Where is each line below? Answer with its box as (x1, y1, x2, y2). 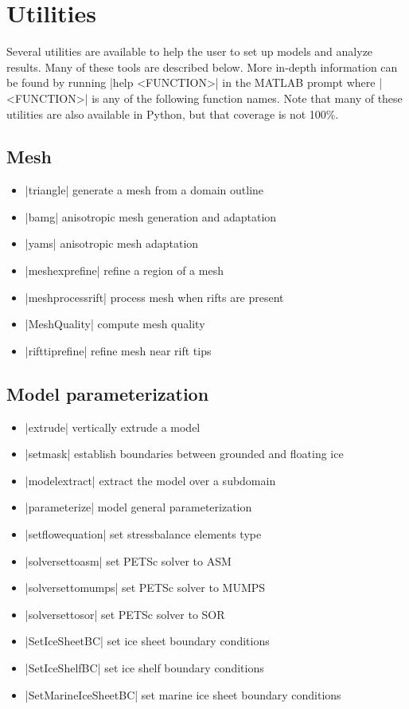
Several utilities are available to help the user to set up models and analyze (6, 43, 373, 60)
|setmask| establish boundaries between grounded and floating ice (25, 445, 344, 462)
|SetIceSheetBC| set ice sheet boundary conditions (25, 633, 270, 649)
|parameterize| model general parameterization (25, 499, 252, 515)
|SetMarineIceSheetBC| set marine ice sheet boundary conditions (25, 686, 341, 703)
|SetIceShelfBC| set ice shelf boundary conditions (25, 660, 264, 676)
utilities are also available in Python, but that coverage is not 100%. (6, 105, 339, 122)
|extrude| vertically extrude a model (25, 418, 201, 435)
